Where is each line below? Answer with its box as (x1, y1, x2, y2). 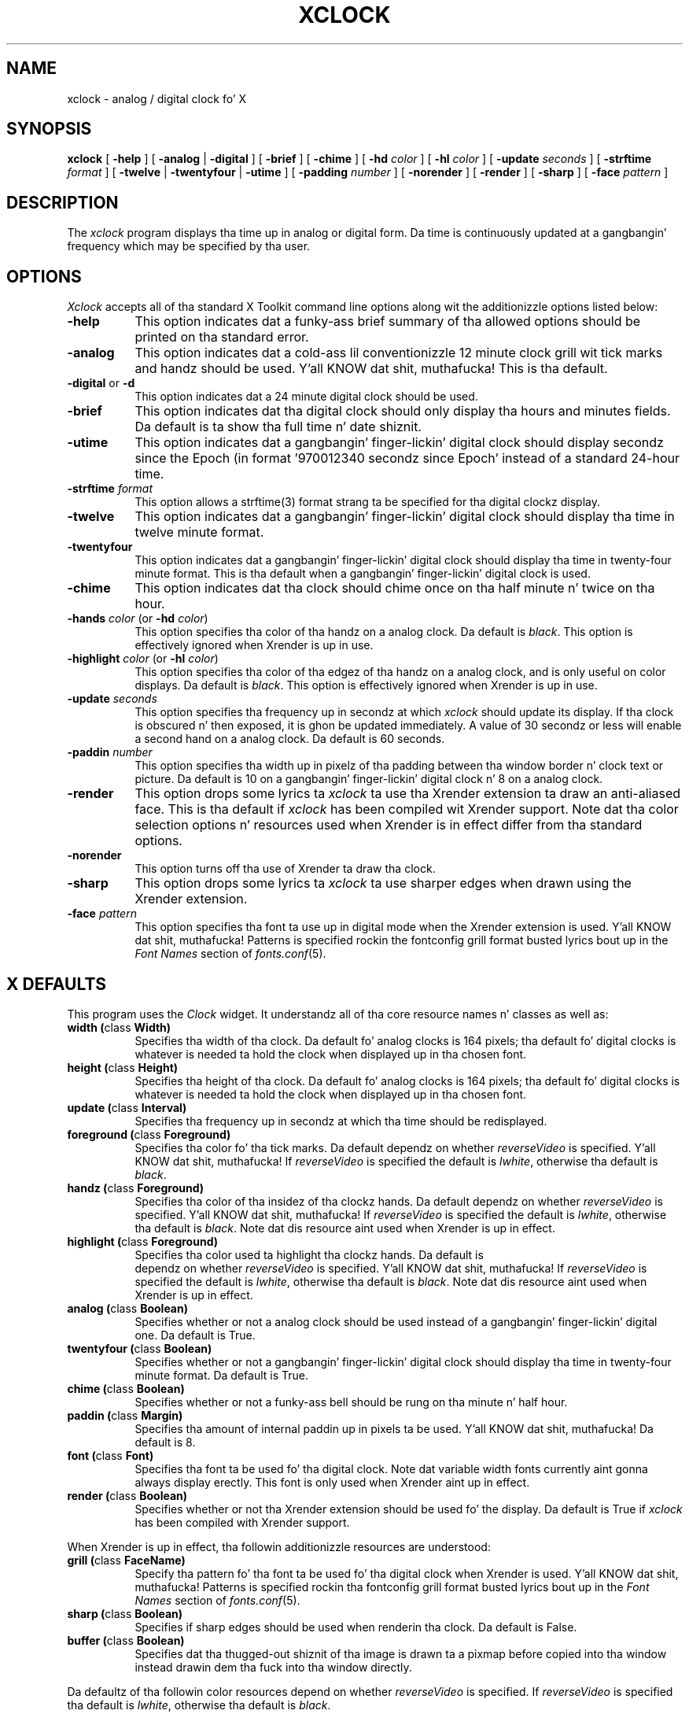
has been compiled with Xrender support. (134, 1515, 350, 1529)
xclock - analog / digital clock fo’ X (67, 91, 246, 105)
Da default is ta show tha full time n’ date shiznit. (134, 419, 422, 435)
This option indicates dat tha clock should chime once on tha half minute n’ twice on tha (134, 580, 655, 597)
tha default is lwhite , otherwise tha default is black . (67, 1697, 331, 1712)
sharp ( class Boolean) (67, 1606, 183, 1620)
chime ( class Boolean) (67, 1381, 185, 1395)
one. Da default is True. (134, 1328, 256, 1342)
